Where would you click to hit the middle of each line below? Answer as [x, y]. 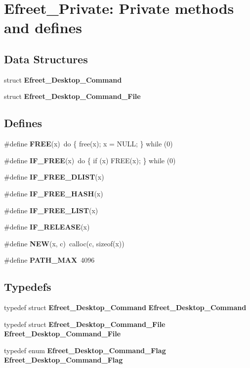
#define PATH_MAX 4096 [49, 260]
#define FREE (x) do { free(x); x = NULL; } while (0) [88, 144]
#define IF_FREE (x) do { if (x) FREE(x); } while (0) [90, 160]
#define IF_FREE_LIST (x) [51, 210]
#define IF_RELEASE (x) [47, 227]
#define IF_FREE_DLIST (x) [54, 177]
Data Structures [46, 59]
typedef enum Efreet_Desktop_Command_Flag [85, 350]
